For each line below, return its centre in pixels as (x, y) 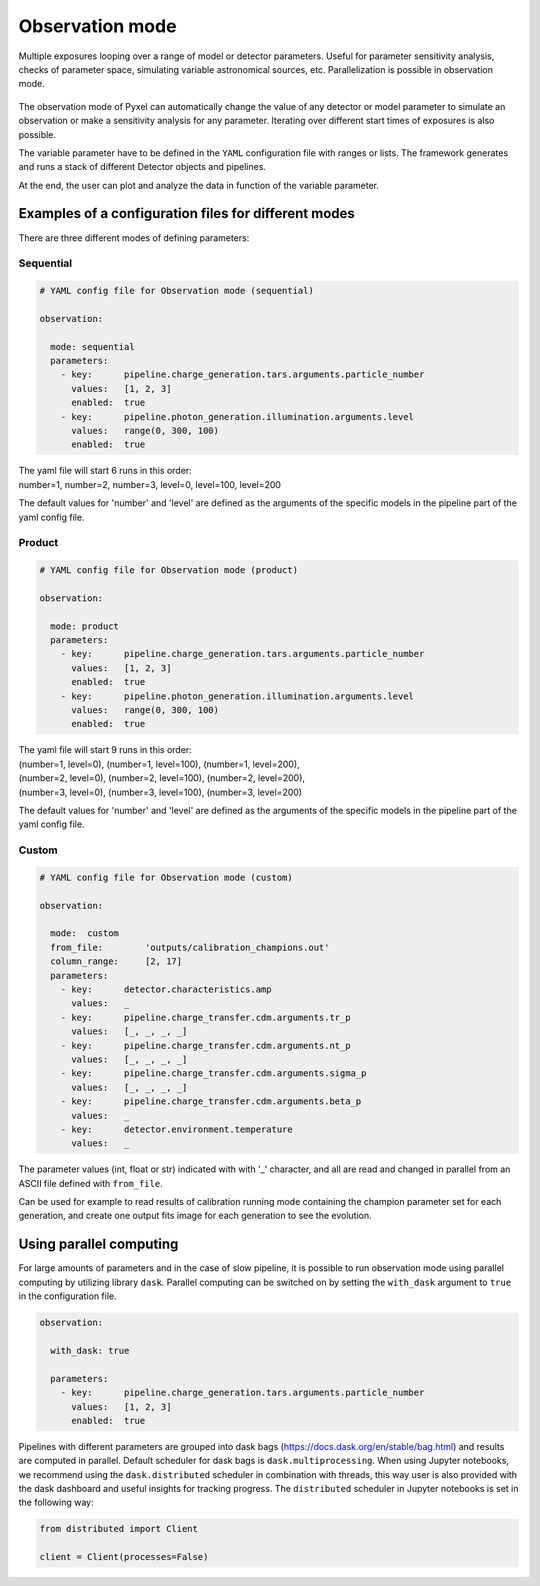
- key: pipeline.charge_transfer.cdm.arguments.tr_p (205, 1017)
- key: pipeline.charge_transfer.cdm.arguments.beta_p (211, 1101)
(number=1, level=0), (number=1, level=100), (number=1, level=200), (159, 764)
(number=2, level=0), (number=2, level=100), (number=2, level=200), (161, 778)
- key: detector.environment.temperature (177, 1129)
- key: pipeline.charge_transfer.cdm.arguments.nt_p (205, 1045)
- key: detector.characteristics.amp (166, 989)
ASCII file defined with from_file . (91, 1183)
